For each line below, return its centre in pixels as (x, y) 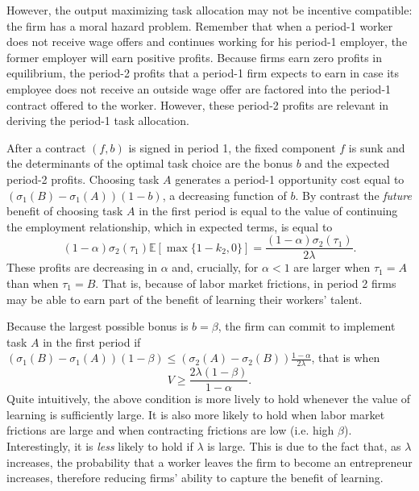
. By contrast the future (353, 195)
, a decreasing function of (224, 195)
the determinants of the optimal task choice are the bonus (149, 163)
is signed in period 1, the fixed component (232, 147)
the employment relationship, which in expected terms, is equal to (170, 226)
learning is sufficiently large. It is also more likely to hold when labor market (196, 414)
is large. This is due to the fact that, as (304, 446)
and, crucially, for (215, 267)
